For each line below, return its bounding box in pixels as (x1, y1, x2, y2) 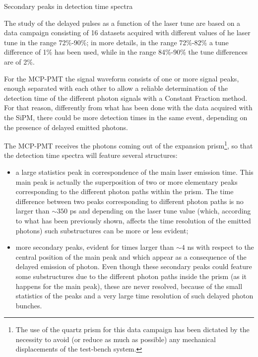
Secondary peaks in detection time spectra (4, 1, 133, 11)
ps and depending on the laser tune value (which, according (69, 206, 251, 216)
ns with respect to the (187, 242, 254, 252)
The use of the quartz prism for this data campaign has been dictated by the (15, 324, 250, 335)
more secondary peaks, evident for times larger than (15, 242, 174, 252)
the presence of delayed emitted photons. (4, 122, 128, 132)
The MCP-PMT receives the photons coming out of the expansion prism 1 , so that (4, 139, 253, 150)
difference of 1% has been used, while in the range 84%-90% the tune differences (4, 47, 248, 57)
